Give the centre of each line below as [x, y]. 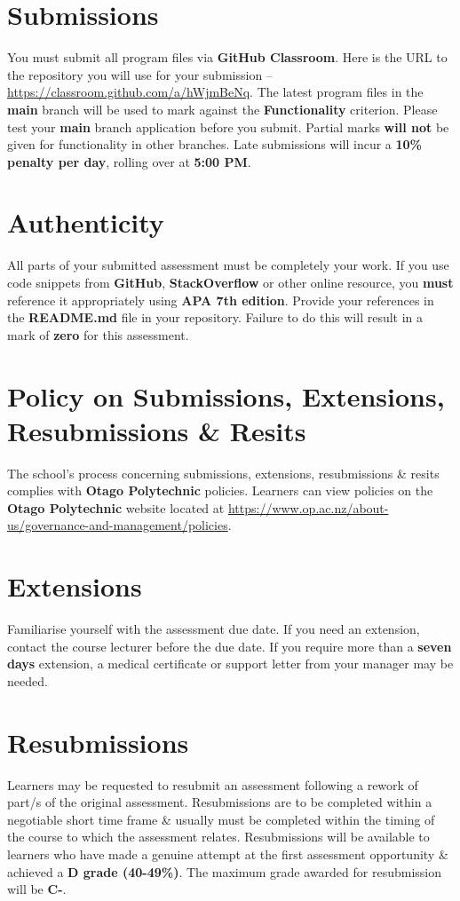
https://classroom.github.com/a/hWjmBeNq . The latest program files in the [215, 92]
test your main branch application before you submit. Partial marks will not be [228, 126]
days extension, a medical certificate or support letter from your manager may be [230, 664]
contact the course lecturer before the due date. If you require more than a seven [230, 646]
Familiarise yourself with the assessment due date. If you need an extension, [214, 629]
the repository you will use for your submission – [140, 74]
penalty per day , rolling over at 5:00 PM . [129, 161]
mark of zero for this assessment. [98, 334]
